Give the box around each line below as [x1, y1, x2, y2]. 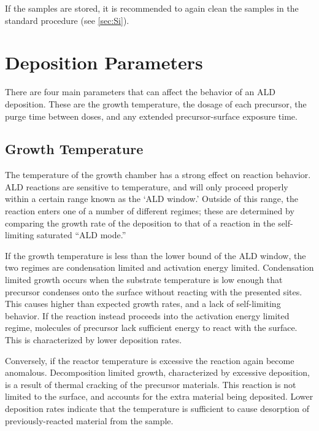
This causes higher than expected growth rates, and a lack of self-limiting [5, 297, 281, 310]
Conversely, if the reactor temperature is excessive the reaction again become [5, 354, 294, 367]
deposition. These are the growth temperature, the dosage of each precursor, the [5, 97, 307, 110]
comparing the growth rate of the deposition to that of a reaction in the [5, 216, 275, 229]
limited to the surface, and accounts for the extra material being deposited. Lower [5, 390, 313, 403]
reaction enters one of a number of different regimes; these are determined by [5, 204, 294, 217]
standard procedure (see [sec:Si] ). [5, 14, 129, 26]
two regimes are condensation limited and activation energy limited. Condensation [5, 261, 314, 274]
